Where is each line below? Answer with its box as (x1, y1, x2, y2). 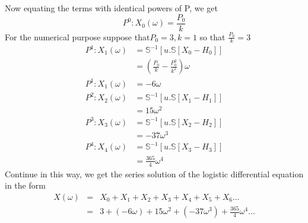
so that (199, 30, 226, 43)
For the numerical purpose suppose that (5, 30, 150, 43)
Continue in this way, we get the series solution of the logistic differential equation (5, 167, 304, 180)
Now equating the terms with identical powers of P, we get (5, 2, 218, 14)
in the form (5, 179, 46, 192)
